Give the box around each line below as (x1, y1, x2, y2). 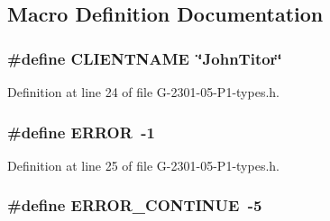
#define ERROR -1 (7, 120, 155, 143)
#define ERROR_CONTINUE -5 (7, 194, 262, 217)
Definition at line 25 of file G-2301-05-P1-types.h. (7, 155, 280, 174)
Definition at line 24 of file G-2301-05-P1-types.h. (7, 83, 280, 101)
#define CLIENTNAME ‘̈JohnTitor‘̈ (7, 47, 282, 69)
